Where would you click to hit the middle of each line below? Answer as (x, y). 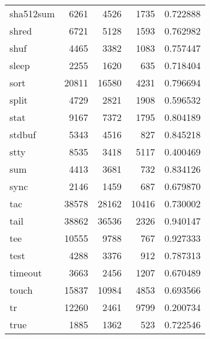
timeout (26, 273)
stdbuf (23, 134)
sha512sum (32, 13)
